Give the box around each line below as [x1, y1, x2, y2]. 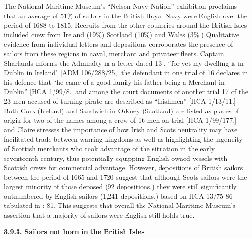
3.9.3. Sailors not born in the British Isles [4, 226, 144, 236]
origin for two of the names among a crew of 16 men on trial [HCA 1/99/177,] [4, 115, 237, 125]
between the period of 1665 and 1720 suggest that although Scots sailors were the [4, 172, 247, 182]
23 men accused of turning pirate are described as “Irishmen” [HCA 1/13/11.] [4, 95, 236, 106]
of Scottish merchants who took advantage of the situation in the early [4, 143, 215, 153]
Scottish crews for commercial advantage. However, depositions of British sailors [4, 162, 243, 173]
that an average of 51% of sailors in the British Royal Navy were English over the [4, 10, 247, 20]
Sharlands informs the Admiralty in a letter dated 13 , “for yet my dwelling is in [4, 58, 244, 68]
